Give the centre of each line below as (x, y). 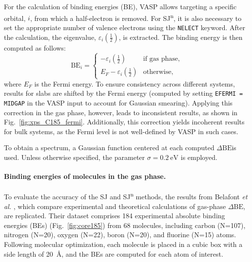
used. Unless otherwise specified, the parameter (75, 157)
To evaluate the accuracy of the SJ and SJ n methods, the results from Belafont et (126, 196)
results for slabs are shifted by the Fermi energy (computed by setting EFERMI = (124, 93)
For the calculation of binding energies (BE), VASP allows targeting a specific (120, 6)
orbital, (15, 18)
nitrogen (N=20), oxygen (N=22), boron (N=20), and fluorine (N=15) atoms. (120, 235)
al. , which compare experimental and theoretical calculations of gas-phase (115, 206)
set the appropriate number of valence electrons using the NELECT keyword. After (125, 27)
